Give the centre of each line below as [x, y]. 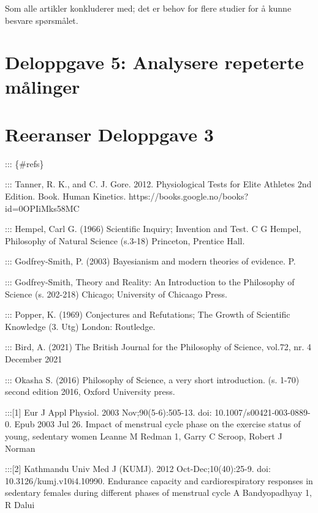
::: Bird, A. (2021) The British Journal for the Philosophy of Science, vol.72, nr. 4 [158, 347]
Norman [20, 448]
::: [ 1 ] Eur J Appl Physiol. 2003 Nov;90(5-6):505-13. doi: [108, 412]
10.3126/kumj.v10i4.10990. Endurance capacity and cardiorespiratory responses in [159, 480]
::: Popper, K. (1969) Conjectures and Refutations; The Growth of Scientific [148, 314]
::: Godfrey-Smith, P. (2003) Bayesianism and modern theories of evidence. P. [150, 261]
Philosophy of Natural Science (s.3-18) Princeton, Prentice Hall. [125, 240]
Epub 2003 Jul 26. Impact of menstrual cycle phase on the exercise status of [157, 424]
